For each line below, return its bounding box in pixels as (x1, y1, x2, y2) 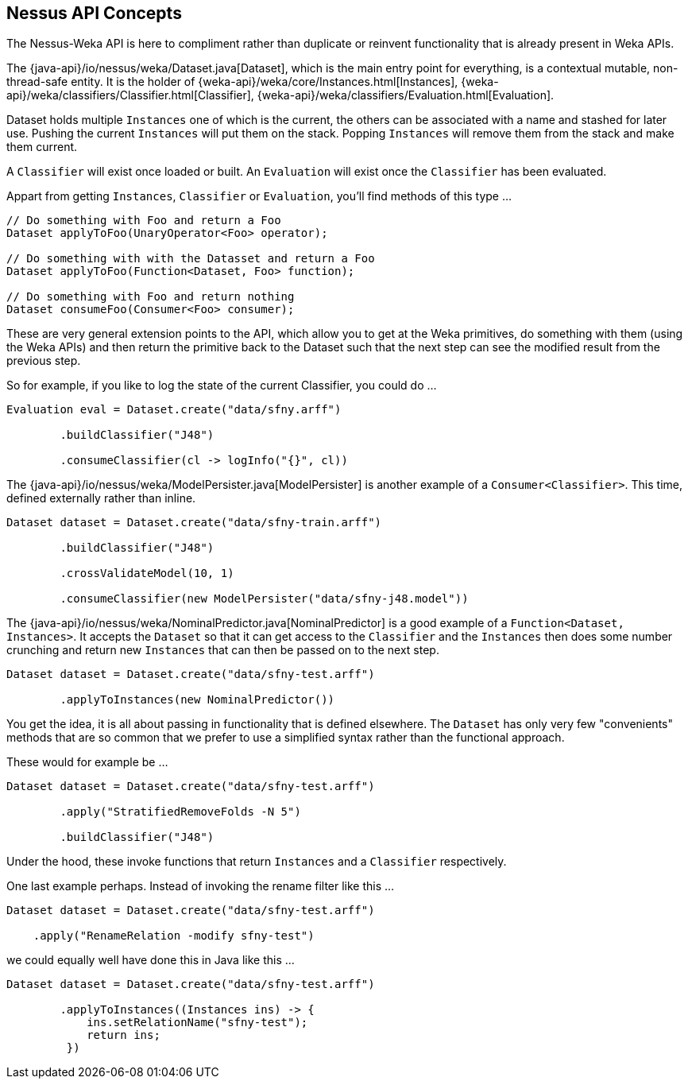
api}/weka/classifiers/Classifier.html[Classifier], (6, 88, 254, 103)
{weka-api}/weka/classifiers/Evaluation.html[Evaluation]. (257, 88, 555, 103)
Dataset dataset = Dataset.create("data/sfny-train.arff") (6, 516, 382, 529)
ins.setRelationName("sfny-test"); (87, 1016, 308, 1029)
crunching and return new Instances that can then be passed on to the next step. (6, 643, 439, 657)
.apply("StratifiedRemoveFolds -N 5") (60, 805, 301, 819)
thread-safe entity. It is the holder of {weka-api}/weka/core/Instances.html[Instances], (6, 75, 458, 89)
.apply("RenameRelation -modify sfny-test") (33, 929, 315, 943)
